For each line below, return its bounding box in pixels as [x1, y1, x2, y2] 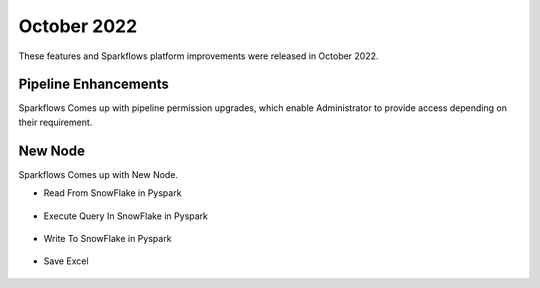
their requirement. [18, 116, 93, 128]
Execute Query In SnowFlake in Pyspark [43, 210, 209, 222]
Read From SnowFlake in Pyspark [43, 187, 182, 199]
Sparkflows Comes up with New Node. [18, 168, 179, 180]
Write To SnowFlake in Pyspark [43, 232, 172, 244]
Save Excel [43, 255, 89, 267]
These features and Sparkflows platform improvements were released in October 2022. [18, 50, 379, 62]
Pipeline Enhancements [18, 76, 170, 93]
